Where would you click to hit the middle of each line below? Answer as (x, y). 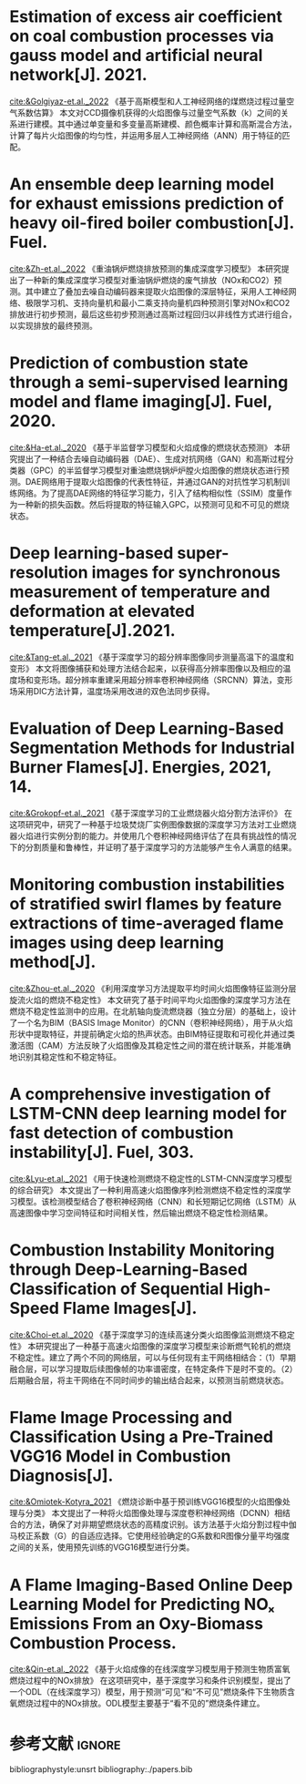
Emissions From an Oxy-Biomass (137, 1623)
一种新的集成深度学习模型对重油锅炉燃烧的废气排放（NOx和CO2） (150, 280)
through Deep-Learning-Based (128, 1269)
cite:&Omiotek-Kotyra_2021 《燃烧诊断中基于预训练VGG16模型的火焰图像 (146, 1502)
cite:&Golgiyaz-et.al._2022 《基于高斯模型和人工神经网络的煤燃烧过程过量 (148, 101)
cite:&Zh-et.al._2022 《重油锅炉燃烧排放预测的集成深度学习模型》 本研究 (146, 268)
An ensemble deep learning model (142, 185)
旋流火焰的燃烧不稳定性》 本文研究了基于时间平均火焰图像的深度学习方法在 (150, 1000)
